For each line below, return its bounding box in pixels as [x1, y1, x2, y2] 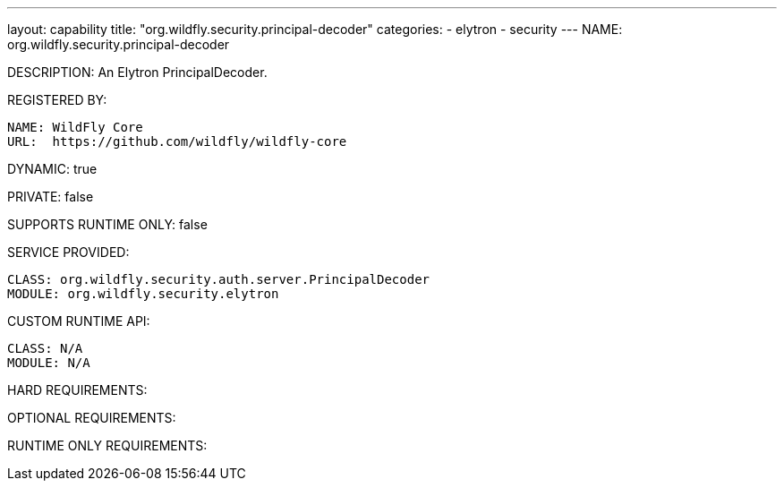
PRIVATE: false [7, 189, 94, 204]
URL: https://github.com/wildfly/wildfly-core [7, 134, 347, 149]
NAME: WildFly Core [7, 120, 143, 134]
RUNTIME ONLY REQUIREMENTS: [7, 438, 208, 453]
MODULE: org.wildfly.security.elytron [7, 287, 279, 301]
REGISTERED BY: [7, 92, 107, 107]
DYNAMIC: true [7, 161, 98, 176]
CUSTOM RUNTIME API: [7, 313, 150, 329]
